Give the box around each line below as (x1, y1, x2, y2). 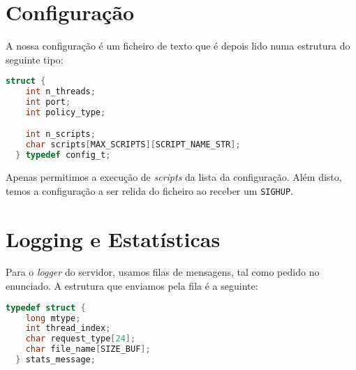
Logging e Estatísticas (6, 224, 221, 253)
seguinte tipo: (6, 52, 64, 66)
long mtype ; (25, 313, 81, 323)
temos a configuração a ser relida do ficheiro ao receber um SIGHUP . (6, 183, 293, 198)
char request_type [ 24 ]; (25, 334, 136, 344)
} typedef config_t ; (15, 150, 111, 161)
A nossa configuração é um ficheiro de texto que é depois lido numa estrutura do (6, 38, 350, 53)
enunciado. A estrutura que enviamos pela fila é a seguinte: (6, 279, 258, 293)
